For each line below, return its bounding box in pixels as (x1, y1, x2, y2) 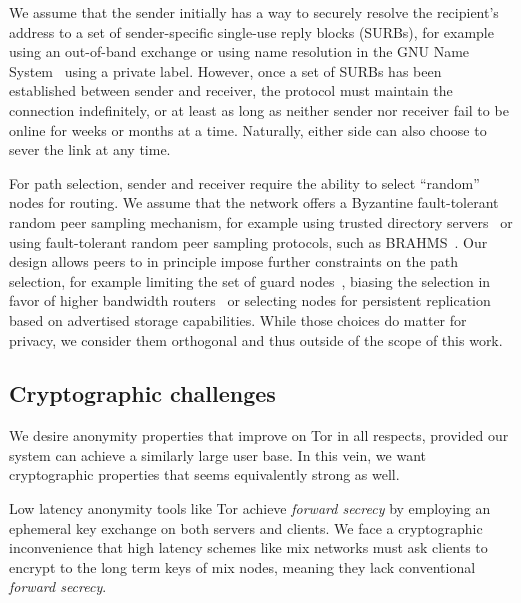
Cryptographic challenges (9, 378, 276, 409)
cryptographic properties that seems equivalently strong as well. (9, 464, 400, 485)
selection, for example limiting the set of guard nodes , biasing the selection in (9, 270, 491, 291)
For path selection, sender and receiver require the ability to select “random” (9, 172, 480, 193)
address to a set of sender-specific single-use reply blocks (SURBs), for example (9, 21, 494, 42)
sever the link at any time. (9, 139, 171, 160)
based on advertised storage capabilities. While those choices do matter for (9, 309, 467, 330)
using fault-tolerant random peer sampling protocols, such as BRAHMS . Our (9, 231, 488, 252)
